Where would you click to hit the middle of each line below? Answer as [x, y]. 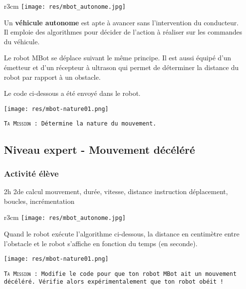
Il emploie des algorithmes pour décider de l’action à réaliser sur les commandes [123, 32]
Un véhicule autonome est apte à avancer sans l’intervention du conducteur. [121, 22]
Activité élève [31, 173]
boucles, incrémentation [39, 201]
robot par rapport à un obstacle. [52, 77]
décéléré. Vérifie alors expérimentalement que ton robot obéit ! [114, 282]
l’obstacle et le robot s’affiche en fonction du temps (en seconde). [101, 243]
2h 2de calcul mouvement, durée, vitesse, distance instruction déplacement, [116, 191]
